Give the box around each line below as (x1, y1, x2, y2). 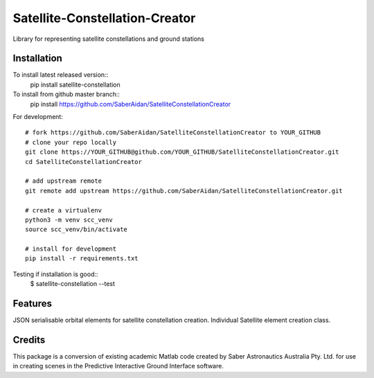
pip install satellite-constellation (30, 80, 121, 89)
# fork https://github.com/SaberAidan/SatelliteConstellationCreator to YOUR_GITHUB (25, 129, 321, 136)
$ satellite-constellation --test (30, 280, 116, 288)
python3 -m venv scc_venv (25, 215, 114, 224)
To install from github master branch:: (12, 90, 121, 98)
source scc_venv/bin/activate (25, 226, 128, 233)
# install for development (25, 245, 117, 253)
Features (12, 298, 52, 309)
